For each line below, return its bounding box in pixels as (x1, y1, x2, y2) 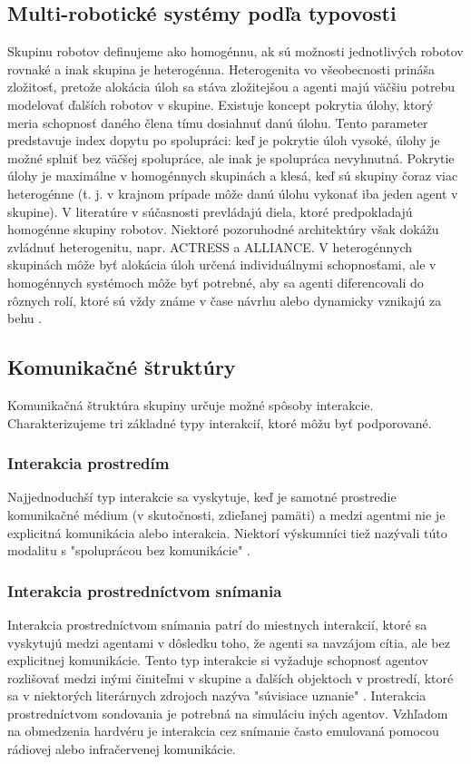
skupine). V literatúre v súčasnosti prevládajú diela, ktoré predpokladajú (7, 201, 413, 220)
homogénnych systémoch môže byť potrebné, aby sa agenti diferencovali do (7, 272, 424, 291)
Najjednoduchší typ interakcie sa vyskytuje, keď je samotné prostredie (7, 487, 397, 506)
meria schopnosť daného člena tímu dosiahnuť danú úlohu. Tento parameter (7, 113, 428, 132)
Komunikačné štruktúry (7, 353, 236, 381)
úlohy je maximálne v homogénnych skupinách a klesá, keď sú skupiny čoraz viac (7, 166, 458, 185)
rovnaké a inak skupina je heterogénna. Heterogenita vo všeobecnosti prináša (7, 59, 436, 78)
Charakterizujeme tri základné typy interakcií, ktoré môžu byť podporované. (7, 413, 432, 432)
